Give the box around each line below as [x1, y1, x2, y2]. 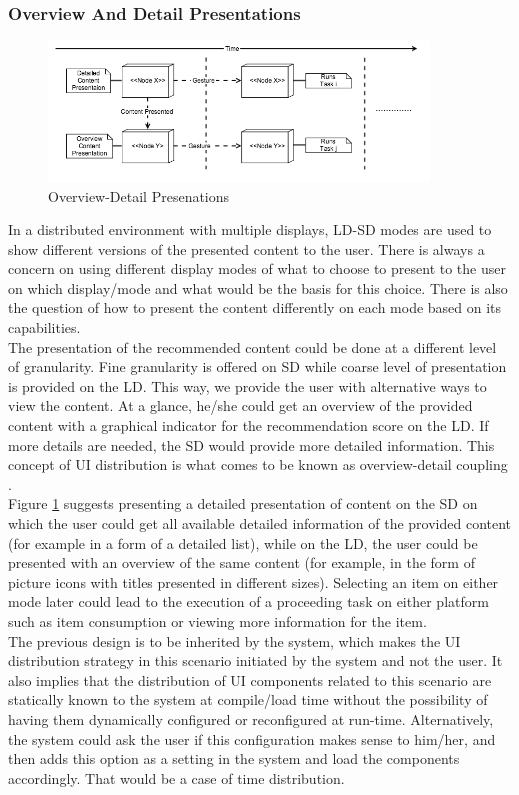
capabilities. [8, 317, 81, 338]
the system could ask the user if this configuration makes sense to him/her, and [8, 728, 496, 749]
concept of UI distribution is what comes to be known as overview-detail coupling [8, 454, 508, 475]
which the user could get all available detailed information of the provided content [8, 513, 512, 533]
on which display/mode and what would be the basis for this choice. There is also [8, 277, 508, 298]
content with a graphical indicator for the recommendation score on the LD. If [8, 415, 489, 436]
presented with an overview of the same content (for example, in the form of [8, 552, 475, 573]
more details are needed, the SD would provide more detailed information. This [8, 434, 495, 455]
